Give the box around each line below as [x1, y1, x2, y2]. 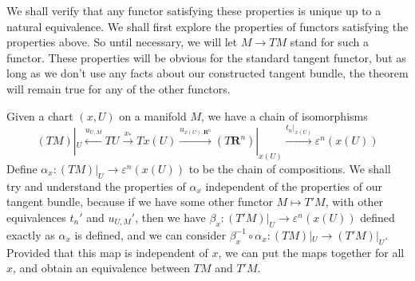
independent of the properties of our [205, 177, 382, 194]
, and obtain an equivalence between [13, 259, 191, 276]
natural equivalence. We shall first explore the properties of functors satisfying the [6, 18, 409, 34]
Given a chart [6, 107, 73, 124]
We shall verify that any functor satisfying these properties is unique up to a [6, 2, 381, 18]
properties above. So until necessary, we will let [6, 34, 238, 50]
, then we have [135, 209, 206, 225]
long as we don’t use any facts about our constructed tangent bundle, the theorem [6, 65, 409, 81]
